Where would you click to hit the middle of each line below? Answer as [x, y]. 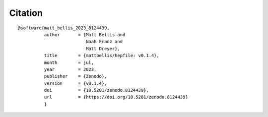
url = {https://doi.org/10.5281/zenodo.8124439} [116, 97]
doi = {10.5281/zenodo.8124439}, [96, 90]
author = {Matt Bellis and [85, 34]
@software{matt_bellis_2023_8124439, [64, 28]
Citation [26, 13]
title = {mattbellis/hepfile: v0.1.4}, [102, 56]
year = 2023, [70, 69]
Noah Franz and [104, 42]
